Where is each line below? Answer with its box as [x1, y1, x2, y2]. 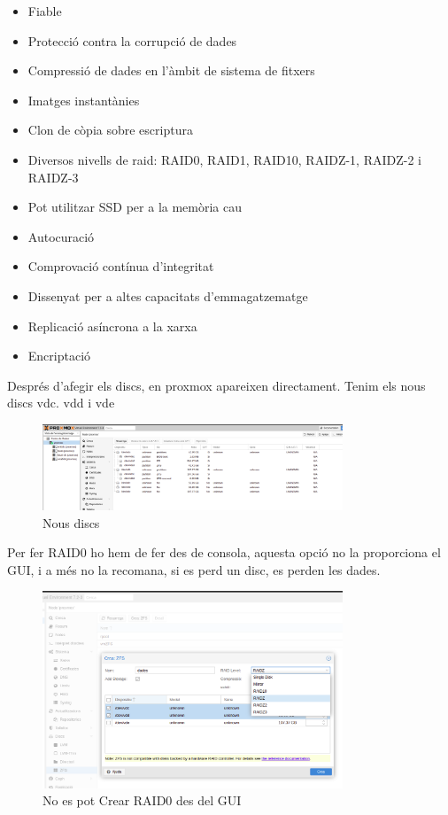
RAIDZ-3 [27, 167, 79, 186]
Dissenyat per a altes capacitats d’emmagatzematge [27, 286, 308, 305]
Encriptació [27, 346, 91, 365]
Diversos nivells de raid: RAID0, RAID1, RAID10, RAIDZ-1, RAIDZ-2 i [27, 150, 421, 168]
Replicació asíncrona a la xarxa [27, 316, 197, 335]
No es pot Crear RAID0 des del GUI [42, 791, 242, 810]
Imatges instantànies [27, 90, 140, 109]
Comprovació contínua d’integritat [27, 257, 214, 276]
